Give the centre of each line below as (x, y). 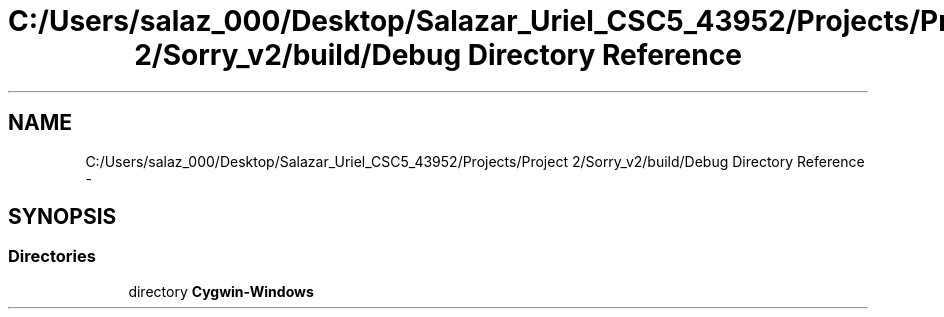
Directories (52, 256)
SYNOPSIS (62, 217)
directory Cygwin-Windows (221, 291)
